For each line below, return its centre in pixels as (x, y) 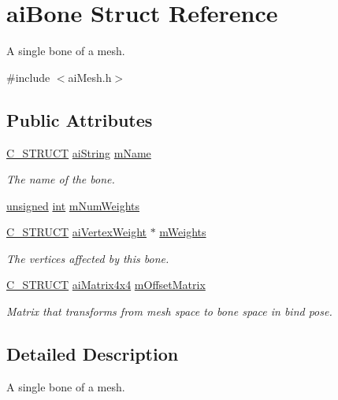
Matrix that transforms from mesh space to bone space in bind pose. (169, 311)
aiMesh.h (90, 77)
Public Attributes (80, 119)
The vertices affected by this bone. (88, 258)
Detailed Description (93, 354)
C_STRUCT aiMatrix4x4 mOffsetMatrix (106, 285)
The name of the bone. (61, 179)
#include (28, 77)
